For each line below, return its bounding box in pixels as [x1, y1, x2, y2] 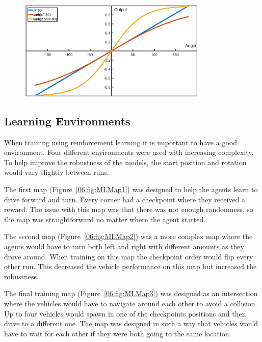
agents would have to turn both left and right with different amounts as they [4, 241, 244, 251]
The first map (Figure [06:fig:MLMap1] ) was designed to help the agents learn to [4, 184, 258, 195]
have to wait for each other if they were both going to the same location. [4, 328, 231, 338]
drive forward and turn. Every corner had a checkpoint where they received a [4, 194, 246, 204]
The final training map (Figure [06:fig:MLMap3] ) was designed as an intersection [4, 288, 258, 299]
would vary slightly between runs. [4, 167, 109, 177]
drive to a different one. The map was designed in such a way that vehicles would [4, 318, 258, 329]
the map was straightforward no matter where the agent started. [4, 214, 206, 224]
